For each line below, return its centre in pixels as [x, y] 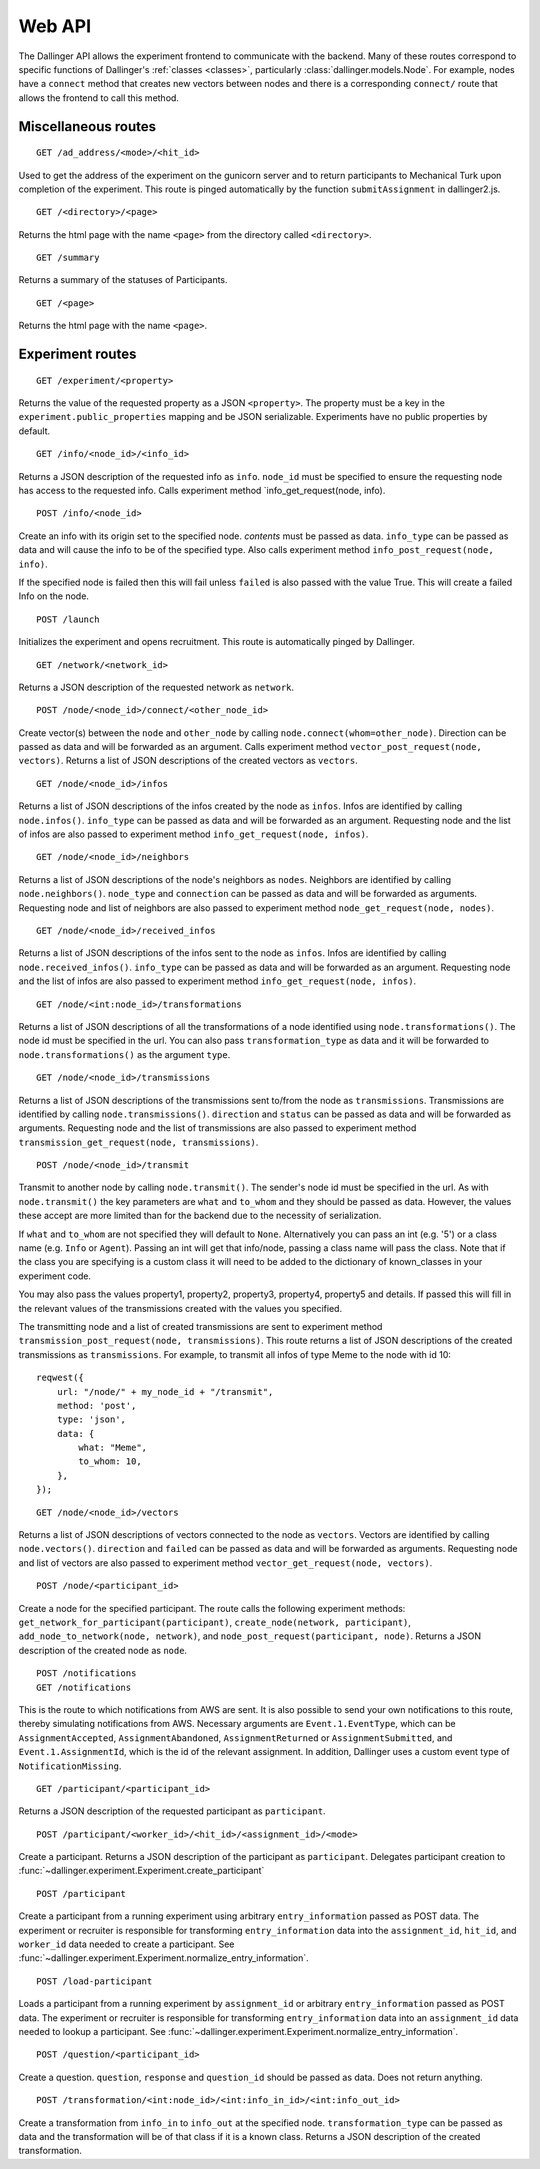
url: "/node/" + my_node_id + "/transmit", [165, 1391]
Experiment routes [77, 354]
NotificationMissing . [70, 1766]
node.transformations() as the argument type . [124, 1054]
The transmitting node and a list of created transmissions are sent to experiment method [200, 1326]
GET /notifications [84, 1687]
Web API [55, 26]
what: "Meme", [113, 1448]
